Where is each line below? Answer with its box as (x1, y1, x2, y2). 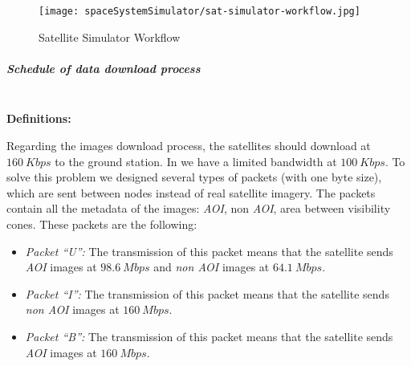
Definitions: (6, 110, 71, 127)
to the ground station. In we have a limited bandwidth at (55, 152, 337, 169)
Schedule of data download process (6, 59, 201, 76)
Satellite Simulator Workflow (39, 28, 181, 45)
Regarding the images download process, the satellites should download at (6, 137, 371, 153)
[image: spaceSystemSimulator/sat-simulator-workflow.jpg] (39, 6, 360, 17)
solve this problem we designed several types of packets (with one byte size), (6, 169, 382, 185)
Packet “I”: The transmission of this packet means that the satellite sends (25, 285, 389, 302)
